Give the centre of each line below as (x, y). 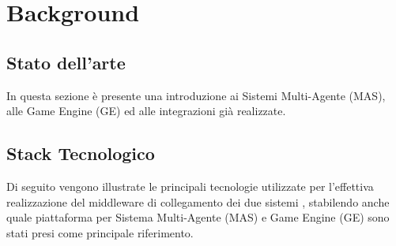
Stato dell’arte (66, 62)
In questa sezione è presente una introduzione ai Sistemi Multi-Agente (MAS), (196, 95)
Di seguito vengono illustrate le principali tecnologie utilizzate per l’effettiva (190, 186)
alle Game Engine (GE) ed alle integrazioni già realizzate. (146, 111)
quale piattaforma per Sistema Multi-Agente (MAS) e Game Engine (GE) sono (198, 217)
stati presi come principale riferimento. (100, 232)
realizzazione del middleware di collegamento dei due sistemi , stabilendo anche (198, 201)
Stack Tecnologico (81, 153)
